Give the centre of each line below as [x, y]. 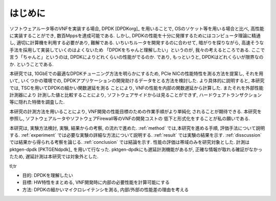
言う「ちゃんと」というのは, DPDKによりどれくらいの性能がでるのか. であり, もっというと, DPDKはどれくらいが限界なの [136, 57]
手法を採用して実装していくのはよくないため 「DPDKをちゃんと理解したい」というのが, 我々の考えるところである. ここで [137, 50]
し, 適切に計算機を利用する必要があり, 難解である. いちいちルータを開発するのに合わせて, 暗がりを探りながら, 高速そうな [137, 43]
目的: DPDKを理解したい [48, 175]
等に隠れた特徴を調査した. [37, 102]
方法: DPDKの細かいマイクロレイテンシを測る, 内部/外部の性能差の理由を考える [106, 189]
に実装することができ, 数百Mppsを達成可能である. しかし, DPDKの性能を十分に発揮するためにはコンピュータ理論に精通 [135, 35]
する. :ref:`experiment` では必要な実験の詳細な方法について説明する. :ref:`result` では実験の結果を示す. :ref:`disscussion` [136, 135]
